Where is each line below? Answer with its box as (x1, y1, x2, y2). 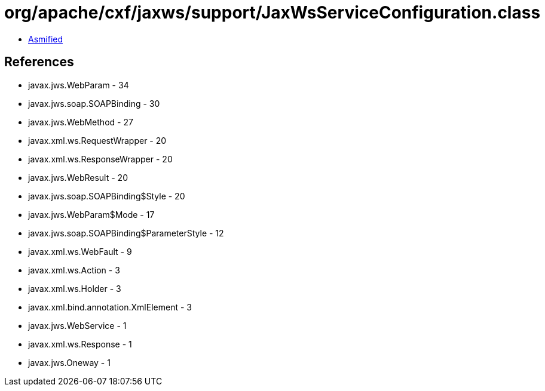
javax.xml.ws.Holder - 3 (28, 283, 121, 294)
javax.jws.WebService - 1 (28, 320, 127, 331)
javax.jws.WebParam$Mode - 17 (28, 209, 155, 220)
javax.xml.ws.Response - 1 (28, 338, 132, 349)
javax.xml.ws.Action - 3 (28, 264, 120, 275)
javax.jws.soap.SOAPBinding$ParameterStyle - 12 (28, 227, 224, 238)
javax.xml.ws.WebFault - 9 (28, 246, 132, 257)
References (4, 54, 74, 70)
